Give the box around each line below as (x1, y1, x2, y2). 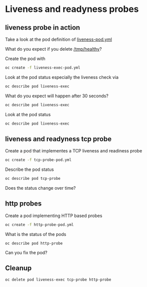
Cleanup (5, 264, 32, 273)
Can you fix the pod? (5, 249, 48, 255)
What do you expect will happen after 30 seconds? (5, 93, 109, 99)
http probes (5, 200, 42, 208)
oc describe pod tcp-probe (5, 176, 61, 181)
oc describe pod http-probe (5, 241, 63, 246)
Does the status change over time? (5, 185, 76, 191)
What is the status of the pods (5, 231, 67, 237)
